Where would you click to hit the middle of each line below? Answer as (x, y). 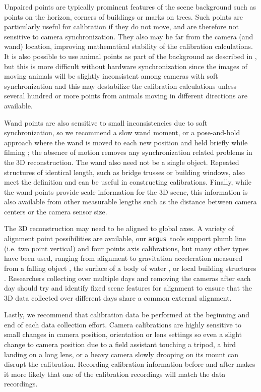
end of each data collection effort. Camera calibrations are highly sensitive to (123, 324)
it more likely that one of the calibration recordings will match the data (115, 374)
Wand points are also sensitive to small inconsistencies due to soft (106, 122)
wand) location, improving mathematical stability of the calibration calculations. (128, 46)
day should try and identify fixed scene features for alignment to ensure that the (128, 288)
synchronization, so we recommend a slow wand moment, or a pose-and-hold (122, 132)
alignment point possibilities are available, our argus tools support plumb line (125, 238)
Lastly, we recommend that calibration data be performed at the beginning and (127, 315)
